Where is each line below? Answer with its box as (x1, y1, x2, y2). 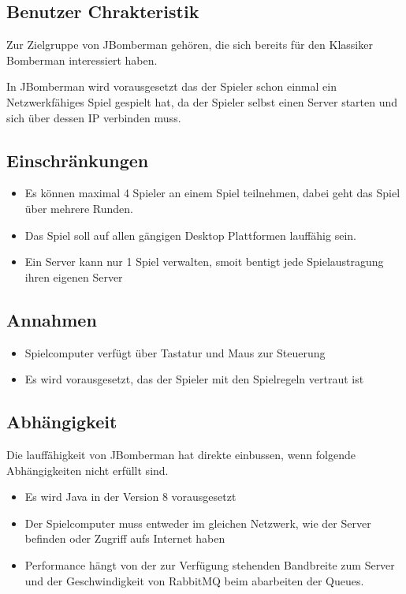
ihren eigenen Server (24, 268, 123, 285)
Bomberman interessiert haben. (6, 51, 158, 68)
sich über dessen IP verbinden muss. (6, 109, 181, 125)
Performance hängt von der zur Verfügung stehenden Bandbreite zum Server (24, 556, 395, 573)
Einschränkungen (6, 148, 149, 172)
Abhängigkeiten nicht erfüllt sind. (6, 461, 169, 478)
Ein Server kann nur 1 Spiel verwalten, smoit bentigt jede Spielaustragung (24, 253, 384, 270)
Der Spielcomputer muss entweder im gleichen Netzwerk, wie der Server (24, 514, 371, 531)
